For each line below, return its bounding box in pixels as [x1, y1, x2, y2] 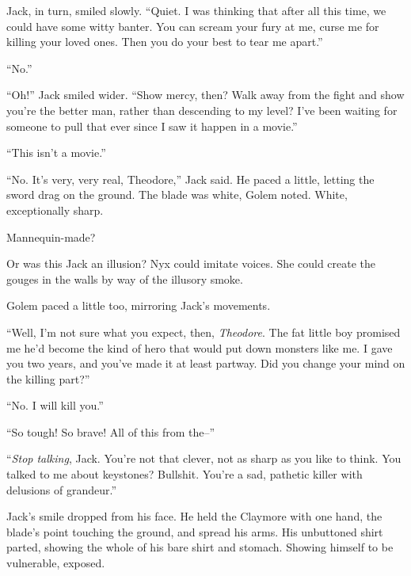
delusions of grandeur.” [6, 481, 117, 498]
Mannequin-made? [6, 228, 96, 245]
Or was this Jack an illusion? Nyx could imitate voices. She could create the [6, 255, 376, 272]
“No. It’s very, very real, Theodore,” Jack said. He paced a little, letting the [6, 170, 375, 187]
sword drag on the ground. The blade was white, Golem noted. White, [6, 186, 348, 203]
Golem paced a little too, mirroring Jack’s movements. [6, 297, 271, 314]
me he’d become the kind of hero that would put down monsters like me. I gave [6, 339, 393, 356]
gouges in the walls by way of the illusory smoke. [6, 270, 243, 287]
